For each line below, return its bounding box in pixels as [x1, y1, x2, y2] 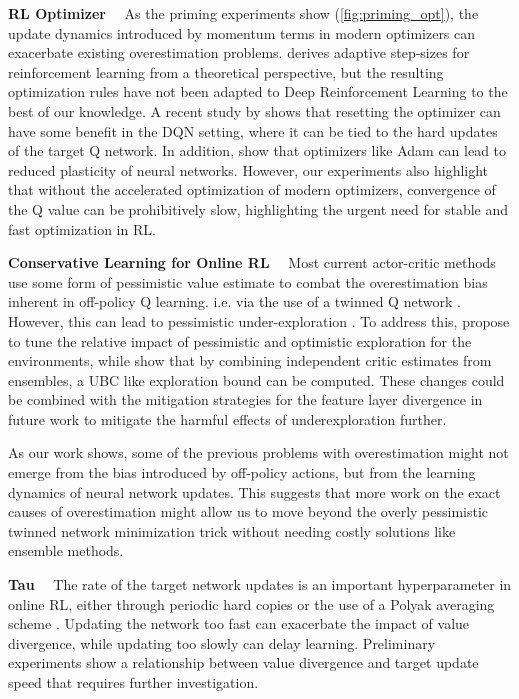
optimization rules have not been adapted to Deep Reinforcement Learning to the [8, 81, 508, 102]
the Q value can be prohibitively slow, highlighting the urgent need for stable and [8, 198, 509, 219]
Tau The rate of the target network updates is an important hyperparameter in [8, 574, 512, 595]
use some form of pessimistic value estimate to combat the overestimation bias [8, 271, 488, 292]
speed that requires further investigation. [8, 672, 259, 692]
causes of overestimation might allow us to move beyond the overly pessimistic [8, 501, 489, 522]
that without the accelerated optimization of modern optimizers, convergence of [8, 179, 496, 200]
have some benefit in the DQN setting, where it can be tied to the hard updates [8, 120, 498, 141]
